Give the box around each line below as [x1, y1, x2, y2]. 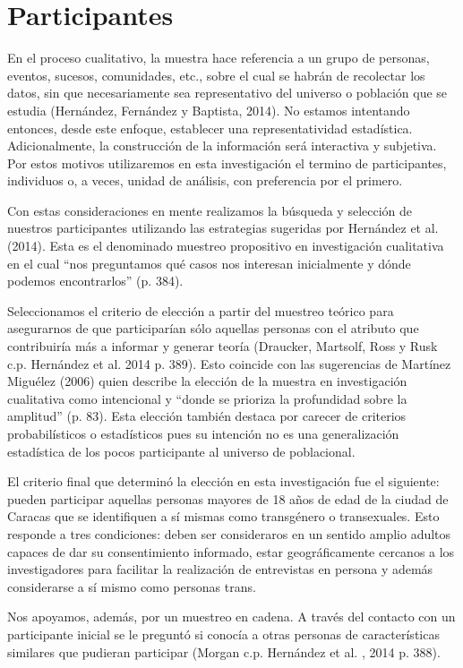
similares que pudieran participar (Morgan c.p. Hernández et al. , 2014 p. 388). [7, 642, 441, 661]
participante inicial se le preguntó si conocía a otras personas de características [7, 624, 440, 643]
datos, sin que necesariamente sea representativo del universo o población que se [7, 83, 448, 102]
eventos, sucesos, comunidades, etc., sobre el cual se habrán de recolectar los [7, 65, 425, 84]
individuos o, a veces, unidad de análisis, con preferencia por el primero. [7, 171, 403, 190]
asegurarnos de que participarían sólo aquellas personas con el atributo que [7, 319, 419, 338]
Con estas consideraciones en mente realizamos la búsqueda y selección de [7, 201, 413, 219]
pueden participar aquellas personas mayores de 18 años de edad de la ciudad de [7, 489, 449, 508]
